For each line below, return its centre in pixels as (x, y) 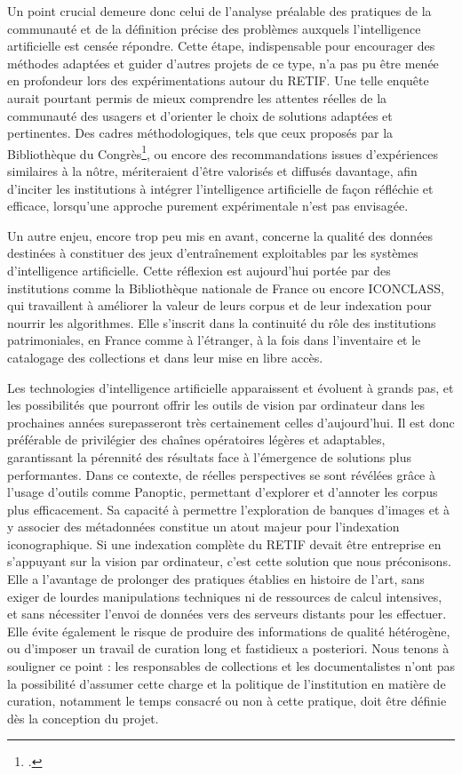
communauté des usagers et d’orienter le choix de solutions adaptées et (200, 115)
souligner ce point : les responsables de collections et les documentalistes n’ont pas (231, 666)
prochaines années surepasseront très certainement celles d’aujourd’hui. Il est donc (231, 422)
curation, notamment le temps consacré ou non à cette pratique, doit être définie (227, 701)
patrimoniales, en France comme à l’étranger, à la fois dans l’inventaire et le (214, 340)
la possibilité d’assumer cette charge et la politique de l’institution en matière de (227, 683)
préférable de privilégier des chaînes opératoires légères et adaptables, (196, 439)
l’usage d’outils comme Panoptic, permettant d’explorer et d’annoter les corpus (223, 492)
